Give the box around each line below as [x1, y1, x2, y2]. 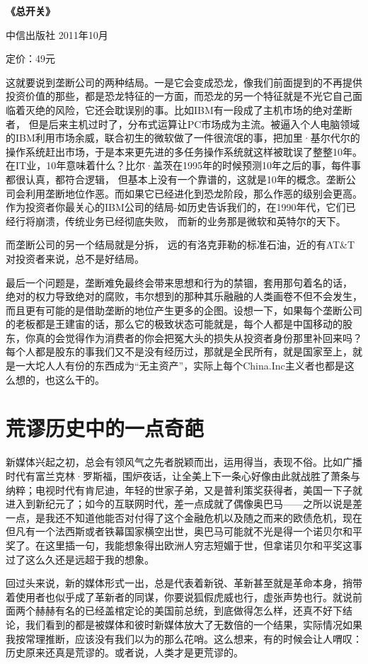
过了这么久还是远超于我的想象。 [6, 551, 154, 566]
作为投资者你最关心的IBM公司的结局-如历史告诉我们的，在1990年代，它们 [6, 200, 346, 214]
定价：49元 [6, 51, 55, 66]
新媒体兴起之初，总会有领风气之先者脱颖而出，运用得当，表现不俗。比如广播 [6, 454, 362, 469]
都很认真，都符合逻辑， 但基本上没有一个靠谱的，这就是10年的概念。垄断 [6, 171, 346, 186]
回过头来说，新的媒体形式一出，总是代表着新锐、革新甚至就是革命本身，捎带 [6, 576, 362, 590]
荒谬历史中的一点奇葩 [6, 413, 205, 442]
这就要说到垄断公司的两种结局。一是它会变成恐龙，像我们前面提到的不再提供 [6, 74, 362, 89]
